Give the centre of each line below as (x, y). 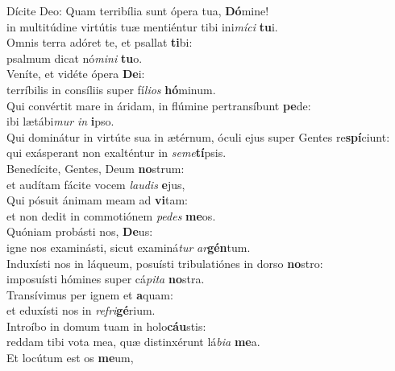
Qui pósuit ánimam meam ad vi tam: (97, 200)
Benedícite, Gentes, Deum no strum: (96, 168)
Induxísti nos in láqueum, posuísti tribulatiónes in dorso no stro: (165, 263)
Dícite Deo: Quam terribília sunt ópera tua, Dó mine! (138, 10)
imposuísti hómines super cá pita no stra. (106, 279)
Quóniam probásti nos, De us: (80, 231)
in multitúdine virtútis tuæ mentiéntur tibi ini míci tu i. (142, 26)
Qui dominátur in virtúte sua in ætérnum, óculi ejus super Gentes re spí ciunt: (198, 136)
